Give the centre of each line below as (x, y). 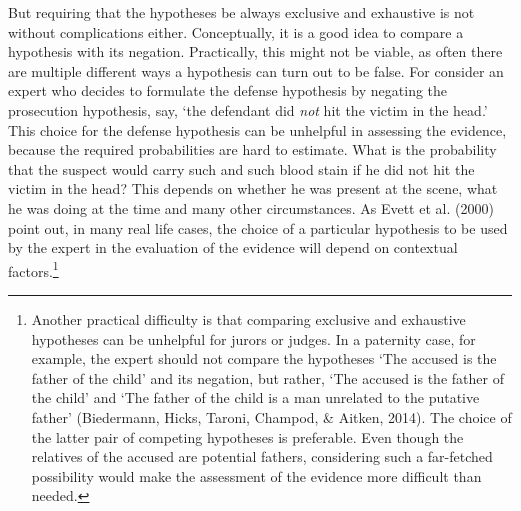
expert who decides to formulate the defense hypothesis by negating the (228, 90)
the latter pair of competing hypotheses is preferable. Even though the (247, 436)
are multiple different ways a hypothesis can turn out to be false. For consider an (256, 70)
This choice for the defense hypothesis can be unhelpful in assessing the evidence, (257, 129)
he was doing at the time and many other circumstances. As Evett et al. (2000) (251, 207)
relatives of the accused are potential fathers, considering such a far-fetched (262, 456)
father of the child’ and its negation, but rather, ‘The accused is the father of (267, 377)
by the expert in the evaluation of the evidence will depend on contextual (233, 247)
